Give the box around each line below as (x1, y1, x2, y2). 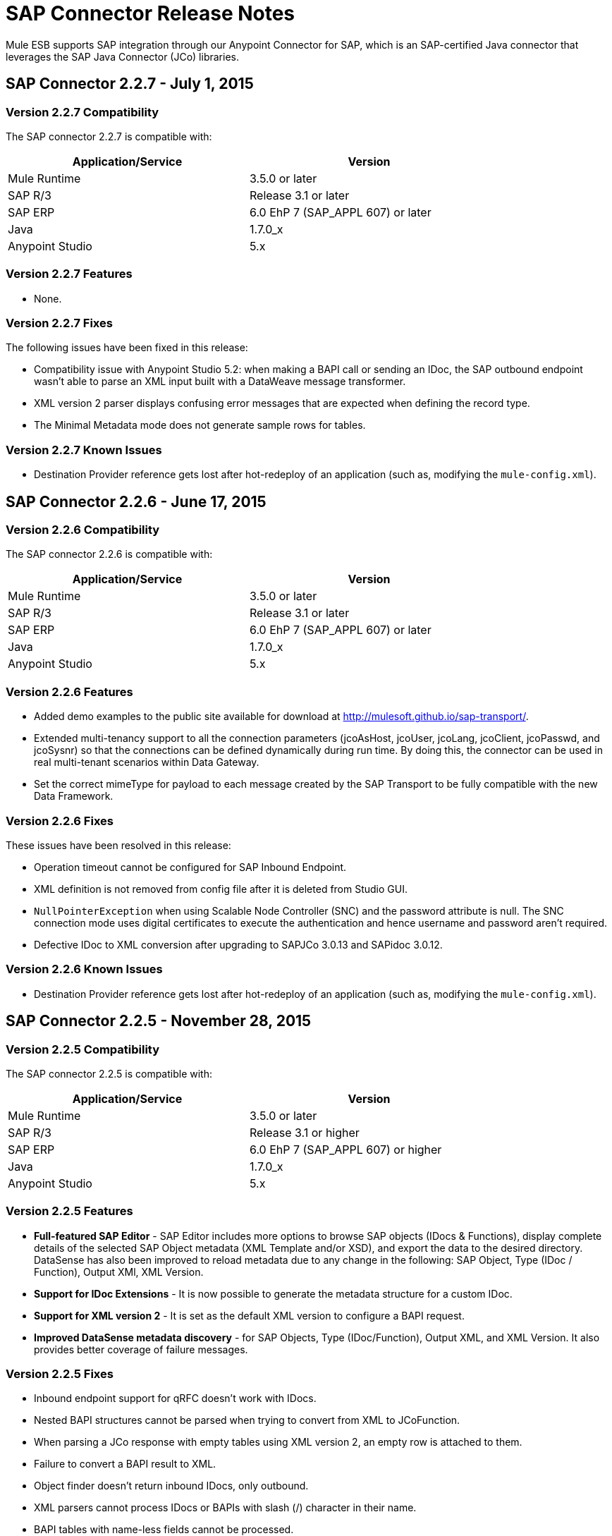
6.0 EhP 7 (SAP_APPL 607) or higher (250, 1142, 442, 1157)
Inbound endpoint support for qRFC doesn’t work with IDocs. (34, 1392, 317, 1405)
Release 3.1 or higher (250, 1125, 360, 1140)
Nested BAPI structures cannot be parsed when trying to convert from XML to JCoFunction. (34, 1414, 460, 1427)
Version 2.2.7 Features (6, 267, 133, 281)
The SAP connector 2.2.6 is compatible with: (6, 548, 213, 561)
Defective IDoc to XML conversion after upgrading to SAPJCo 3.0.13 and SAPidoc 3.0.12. (34, 938, 443, 951)
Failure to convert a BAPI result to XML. (34, 1458, 216, 1470)
